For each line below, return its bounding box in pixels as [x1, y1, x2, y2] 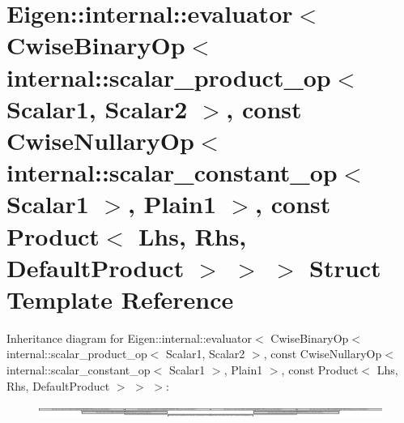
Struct [309, 250, 381, 284]
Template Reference [6, 282, 234, 315]
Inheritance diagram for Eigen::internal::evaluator [6, 329, 253, 346]
